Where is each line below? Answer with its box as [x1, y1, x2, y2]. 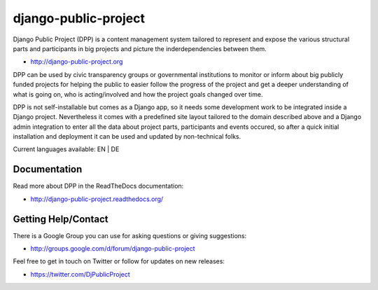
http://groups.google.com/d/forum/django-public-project [30, 244, 195, 253]
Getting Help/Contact [13, 213, 108, 225]
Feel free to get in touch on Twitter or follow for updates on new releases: [13, 257, 225, 265]
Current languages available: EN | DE [13, 145, 120, 153]
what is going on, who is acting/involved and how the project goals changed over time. [13, 90, 263, 98]
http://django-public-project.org [30, 57, 123, 66]
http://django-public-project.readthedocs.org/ [30, 195, 164, 203]
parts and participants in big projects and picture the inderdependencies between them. [13, 44, 267, 53]
